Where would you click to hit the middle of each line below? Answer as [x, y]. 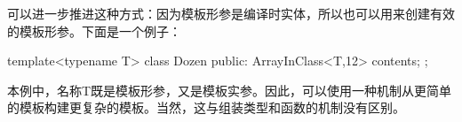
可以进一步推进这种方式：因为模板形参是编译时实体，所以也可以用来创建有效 [231, 13]
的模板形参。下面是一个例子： [94, 30]
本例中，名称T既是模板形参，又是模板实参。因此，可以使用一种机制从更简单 [230, 90]
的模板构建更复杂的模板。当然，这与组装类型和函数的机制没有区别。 [206, 107]
